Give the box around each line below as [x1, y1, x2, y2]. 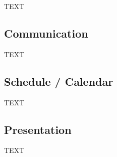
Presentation [4, 121, 72, 137]
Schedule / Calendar [4, 73, 113, 89]
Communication [4, 25, 88, 41]
